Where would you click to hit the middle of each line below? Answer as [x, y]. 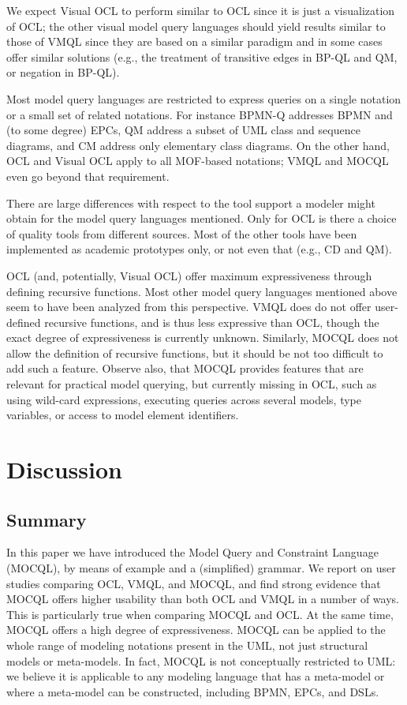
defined [24, 322]
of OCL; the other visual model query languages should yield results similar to [196, 26]
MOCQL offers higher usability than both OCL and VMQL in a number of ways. [203, 599]
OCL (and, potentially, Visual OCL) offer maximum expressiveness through [189, 275]
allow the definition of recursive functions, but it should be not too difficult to [195, 352]
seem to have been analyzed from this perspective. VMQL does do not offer [189, 307]
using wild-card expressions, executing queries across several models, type [184, 399]
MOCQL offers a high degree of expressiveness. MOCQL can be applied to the [196, 630]
